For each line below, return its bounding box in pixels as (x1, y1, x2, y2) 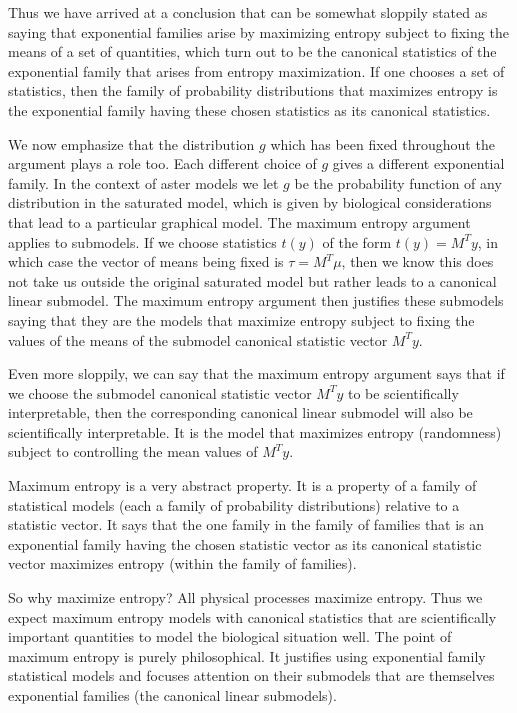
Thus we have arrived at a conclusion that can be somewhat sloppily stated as (8, 2, 488, 22)
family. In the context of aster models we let (8, 172, 279, 193)
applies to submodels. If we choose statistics (8, 231, 277, 252)
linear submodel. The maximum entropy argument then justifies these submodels (8, 290, 504, 311)
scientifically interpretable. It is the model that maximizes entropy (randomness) (8, 421, 502, 442)
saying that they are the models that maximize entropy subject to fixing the (8, 309, 475, 330)
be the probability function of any (294, 172, 502, 193)
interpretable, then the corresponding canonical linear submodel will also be (8, 402, 473, 423)
